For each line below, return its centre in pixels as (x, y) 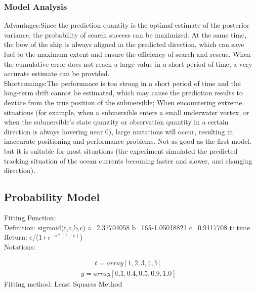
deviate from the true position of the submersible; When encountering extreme (123, 102)
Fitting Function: (30, 217)
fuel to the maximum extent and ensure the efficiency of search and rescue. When (128, 54)
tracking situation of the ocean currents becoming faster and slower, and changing (128, 160)
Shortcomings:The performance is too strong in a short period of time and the (122, 83)
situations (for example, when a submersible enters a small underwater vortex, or (127, 112)
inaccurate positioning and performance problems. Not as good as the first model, (128, 141)
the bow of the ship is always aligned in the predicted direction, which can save (124, 44)
